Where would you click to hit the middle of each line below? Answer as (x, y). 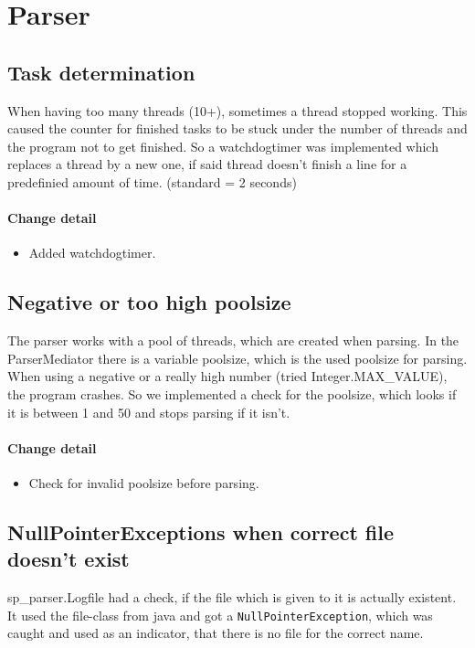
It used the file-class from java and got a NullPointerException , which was (220, 615)
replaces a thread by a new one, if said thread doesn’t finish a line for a (207, 164)
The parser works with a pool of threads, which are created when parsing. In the (233, 340)
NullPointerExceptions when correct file (201, 531)
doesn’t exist (69, 559)
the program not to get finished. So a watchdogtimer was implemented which (223, 146)
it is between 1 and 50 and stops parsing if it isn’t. (149, 412)
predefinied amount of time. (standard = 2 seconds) (152, 181)
